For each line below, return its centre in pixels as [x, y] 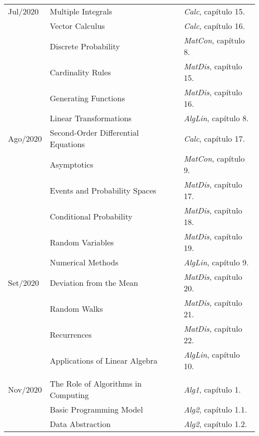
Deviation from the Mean [94, 282]
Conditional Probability [91, 216]
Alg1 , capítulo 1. [212, 389]
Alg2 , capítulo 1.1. [215, 409]
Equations [67, 144]
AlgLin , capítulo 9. [216, 262]
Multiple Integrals [81, 11]
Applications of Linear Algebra [104, 360]
